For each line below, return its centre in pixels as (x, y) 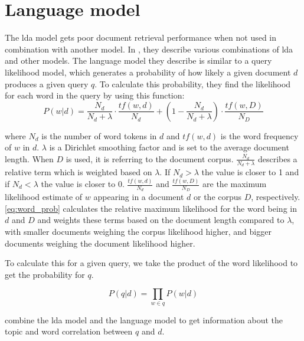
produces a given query (47, 83)
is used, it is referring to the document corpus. (150, 158)
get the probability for (45, 274)
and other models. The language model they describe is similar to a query (138, 60)
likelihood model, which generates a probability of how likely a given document (148, 72)
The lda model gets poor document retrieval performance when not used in (141, 37)
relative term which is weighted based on (79, 172)
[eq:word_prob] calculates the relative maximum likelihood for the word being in (151, 208)
